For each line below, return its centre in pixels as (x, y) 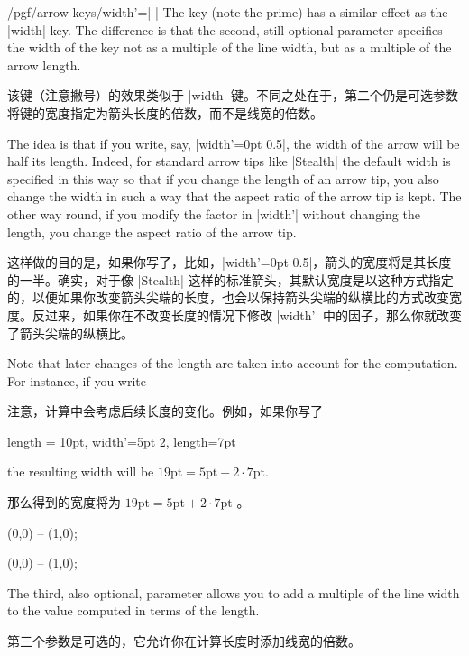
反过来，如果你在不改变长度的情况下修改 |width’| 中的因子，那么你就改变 (247, 314)
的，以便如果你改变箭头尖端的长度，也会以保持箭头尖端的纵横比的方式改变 (228, 297)
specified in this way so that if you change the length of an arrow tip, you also (223, 178)
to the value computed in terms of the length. (133, 610)
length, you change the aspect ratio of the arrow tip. (152, 231)
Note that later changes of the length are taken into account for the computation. (233, 363)
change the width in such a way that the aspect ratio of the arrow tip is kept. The (234, 196)
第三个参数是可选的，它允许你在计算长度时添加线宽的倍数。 (184, 641)
